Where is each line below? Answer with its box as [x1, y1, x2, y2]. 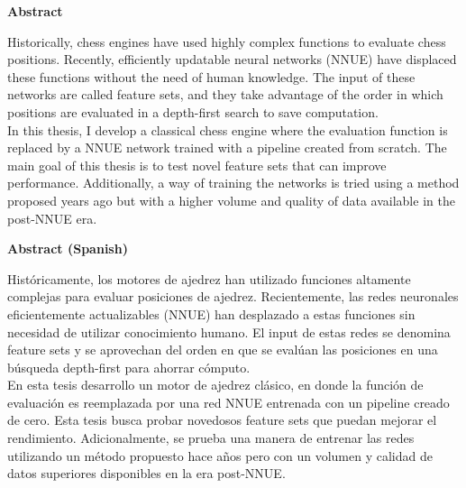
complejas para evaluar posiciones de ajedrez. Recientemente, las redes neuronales [7, 287, 459, 306]
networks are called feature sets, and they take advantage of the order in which [7, 85, 443, 104]
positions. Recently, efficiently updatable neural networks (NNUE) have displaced [7, 50, 457, 69]
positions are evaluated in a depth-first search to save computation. [7, 102, 379, 121]
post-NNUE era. [7, 208, 97, 227]
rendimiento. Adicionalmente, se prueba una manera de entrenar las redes [7, 428, 415, 447]
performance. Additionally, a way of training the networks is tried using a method [7, 173, 460, 192]
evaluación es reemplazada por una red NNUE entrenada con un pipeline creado [7, 392, 450, 411]
